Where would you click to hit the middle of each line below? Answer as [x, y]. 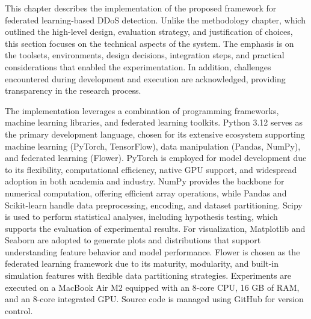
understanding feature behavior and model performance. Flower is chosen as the [152, 251]
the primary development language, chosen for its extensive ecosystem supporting [155, 134]
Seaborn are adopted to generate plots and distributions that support [133, 240]
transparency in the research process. [73, 90]
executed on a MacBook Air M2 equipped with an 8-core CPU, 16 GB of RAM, [152, 287]
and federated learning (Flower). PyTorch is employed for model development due [156, 158]
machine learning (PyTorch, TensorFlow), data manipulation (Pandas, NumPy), [153, 146]
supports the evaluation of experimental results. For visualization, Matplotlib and [155, 228]
